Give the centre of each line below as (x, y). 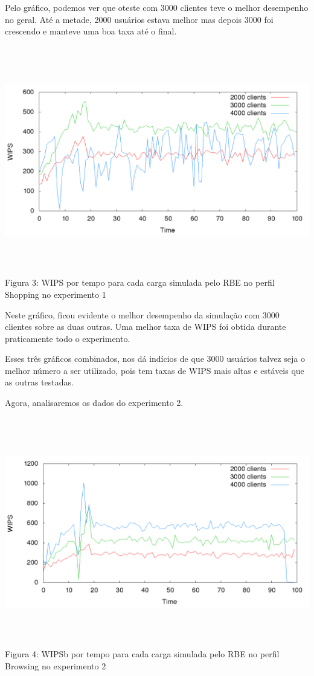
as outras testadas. (39, 382)
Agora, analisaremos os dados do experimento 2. (94, 403)
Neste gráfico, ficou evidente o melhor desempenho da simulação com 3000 (142, 314)
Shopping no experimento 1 (56, 294)
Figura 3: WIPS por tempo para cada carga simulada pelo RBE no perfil (140, 282)
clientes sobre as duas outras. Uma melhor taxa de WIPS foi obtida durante (146, 327)
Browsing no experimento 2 (56, 665)
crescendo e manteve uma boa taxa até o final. (91, 31)
